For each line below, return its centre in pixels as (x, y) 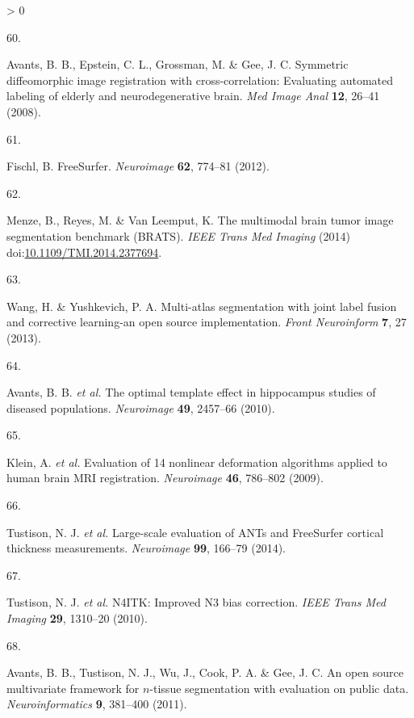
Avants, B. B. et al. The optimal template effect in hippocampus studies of (191, 392)
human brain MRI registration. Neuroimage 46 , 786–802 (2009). (165, 478)
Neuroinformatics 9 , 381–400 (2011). (97, 704)
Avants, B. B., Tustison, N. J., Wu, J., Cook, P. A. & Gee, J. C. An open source (205, 672)
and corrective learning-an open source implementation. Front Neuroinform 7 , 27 (207, 322)
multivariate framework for (73, 688)
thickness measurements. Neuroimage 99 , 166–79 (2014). (146, 548)
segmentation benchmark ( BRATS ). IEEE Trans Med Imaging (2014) (178, 235)
